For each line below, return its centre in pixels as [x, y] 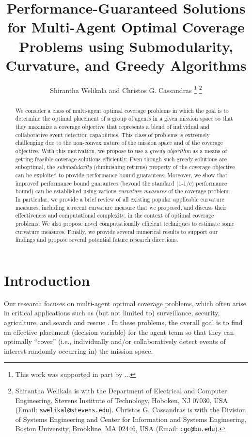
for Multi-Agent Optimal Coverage [126, 27]
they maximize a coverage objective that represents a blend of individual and [112, 127]
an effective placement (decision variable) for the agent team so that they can [119, 332]
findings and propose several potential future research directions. [97, 240]
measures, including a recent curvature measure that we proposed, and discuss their [121, 207]
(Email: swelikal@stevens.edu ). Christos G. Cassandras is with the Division [131, 410]
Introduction [47, 280]
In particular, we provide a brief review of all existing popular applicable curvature [120, 199]
